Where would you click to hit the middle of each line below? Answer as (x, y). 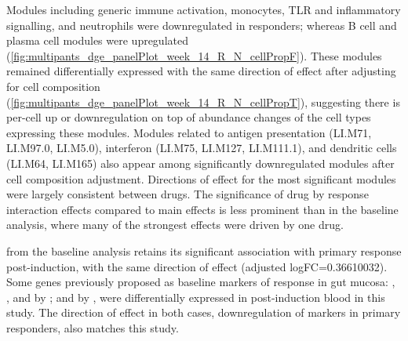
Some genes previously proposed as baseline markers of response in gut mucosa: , (201, 282)
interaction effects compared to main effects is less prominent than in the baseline (202, 209)
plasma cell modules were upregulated (97, 40)
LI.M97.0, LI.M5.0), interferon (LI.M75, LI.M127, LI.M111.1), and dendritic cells (202, 148)
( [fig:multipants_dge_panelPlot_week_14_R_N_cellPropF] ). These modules (194, 55)
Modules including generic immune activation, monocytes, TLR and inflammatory (204, 9)
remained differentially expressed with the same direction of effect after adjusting (201, 71)
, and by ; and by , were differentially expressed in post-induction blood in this (196, 297)
